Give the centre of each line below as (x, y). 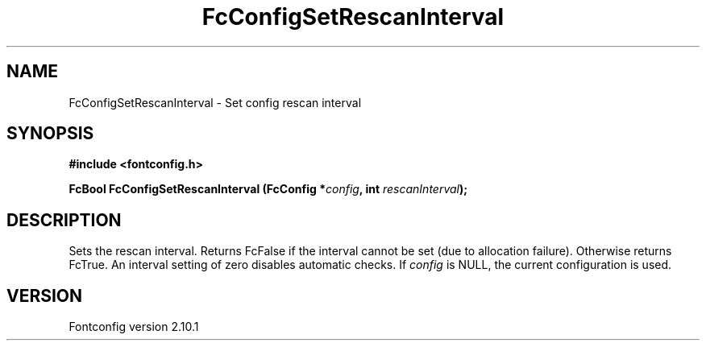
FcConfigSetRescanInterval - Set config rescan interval (215, 102)
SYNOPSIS (50, 134)
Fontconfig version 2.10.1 (134, 327)
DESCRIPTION (64, 220)
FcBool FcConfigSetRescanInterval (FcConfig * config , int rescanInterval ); (268, 189)
